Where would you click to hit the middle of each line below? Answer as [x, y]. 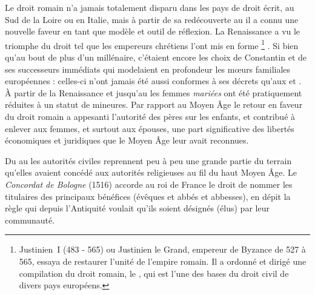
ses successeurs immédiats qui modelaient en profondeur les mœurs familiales [148, 69]
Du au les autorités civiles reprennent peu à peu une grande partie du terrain [148, 160]
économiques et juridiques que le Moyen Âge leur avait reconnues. [127, 140]
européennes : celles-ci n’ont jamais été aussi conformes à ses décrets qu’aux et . [153, 81]
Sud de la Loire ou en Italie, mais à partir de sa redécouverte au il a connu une [152, 19]
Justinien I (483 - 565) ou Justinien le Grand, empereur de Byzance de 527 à [162, 249]
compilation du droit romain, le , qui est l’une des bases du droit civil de [154, 273]
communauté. [30, 220]
